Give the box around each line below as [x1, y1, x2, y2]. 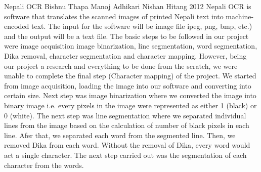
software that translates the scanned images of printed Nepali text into [4, 11, 224, 21]
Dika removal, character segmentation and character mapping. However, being [4, 50, 247, 61]
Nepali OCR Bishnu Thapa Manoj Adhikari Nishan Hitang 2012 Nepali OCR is [4, 1, 251, 11]
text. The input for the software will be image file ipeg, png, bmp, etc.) [31, 21, 252, 31]
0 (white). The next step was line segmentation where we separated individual [4, 110, 246, 120]
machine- [226, 11, 254, 21]
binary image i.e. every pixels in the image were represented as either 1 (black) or [4, 100, 257, 110]
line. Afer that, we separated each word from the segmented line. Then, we [4, 130, 236, 140]
